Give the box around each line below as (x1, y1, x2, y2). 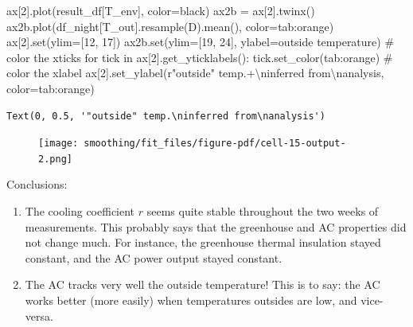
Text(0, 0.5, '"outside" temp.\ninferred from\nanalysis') (6, 110, 325, 122)
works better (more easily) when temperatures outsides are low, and (25, 292, 357, 309)
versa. (25, 307, 53, 324)
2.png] (38, 153, 72, 165)
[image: (38, 138, 79, 150)
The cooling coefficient (25, 203, 135, 220)
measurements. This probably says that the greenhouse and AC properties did (25, 218, 407, 235)
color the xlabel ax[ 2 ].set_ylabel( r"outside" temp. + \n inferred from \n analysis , (6, 64, 384, 81)
